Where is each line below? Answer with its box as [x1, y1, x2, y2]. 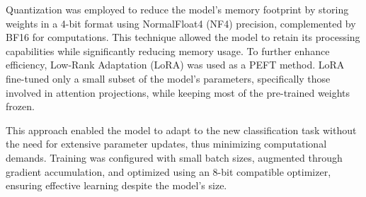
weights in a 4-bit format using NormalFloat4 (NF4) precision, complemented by [6, 16, 356, 30]
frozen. [6, 99, 35, 114]
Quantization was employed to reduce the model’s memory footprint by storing [6, 2, 349, 16]
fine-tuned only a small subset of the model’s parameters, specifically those [6, 71, 331, 85]
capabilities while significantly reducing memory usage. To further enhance [6, 43, 330, 58]
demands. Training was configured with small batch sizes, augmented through [6, 150, 343, 165]
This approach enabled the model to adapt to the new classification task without [6, 122, 357, 137]
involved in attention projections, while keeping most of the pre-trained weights [6, 85, 350, 100]
